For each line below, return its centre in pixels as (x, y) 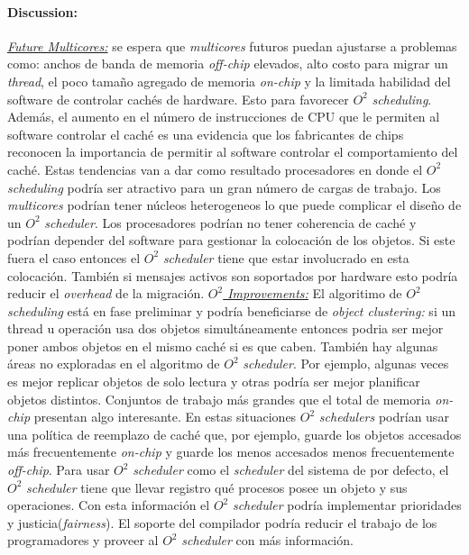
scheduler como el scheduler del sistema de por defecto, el (291, 470)
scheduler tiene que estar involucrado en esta (286, 257)
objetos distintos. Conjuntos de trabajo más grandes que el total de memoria (219, 399)
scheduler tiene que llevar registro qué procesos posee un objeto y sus (217, 487)
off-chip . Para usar (59, 470)
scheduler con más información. (267, 540)
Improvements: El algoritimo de (315, 293)
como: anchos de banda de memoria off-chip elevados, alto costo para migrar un (228, 64)
